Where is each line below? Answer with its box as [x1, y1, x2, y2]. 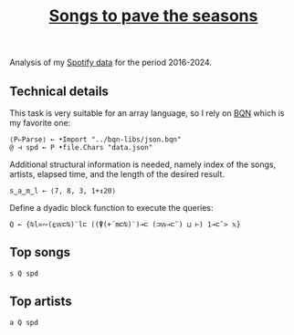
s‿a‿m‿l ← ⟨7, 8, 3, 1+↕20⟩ [9, 186, 117, 195]
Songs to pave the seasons [48, 5, 258, 26]
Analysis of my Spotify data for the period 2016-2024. [9, 57, 213, 68]
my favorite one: [9, 118, 71, 128]
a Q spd [9, 318, 39, 327]
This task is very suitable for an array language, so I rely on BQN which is [9, 108, 285, 119]
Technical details [9, 83, 110, 99]
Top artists [9, 294, 73, 309]
